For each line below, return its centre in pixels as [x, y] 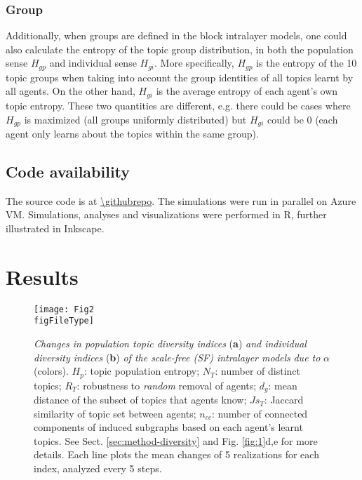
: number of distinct [258, 371]
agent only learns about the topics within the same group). [132, 133]
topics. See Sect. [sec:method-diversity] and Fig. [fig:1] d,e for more [176, 440]
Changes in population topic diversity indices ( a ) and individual [170, 343]
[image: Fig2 [64, 309]
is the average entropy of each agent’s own [247, 91]
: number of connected [260, 413]
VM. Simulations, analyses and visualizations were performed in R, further [166, 214]
